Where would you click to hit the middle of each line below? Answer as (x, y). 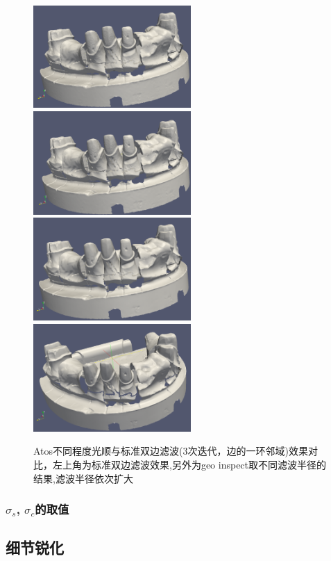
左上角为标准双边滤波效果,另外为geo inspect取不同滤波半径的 (189, 464)
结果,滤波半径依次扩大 (83, 478)
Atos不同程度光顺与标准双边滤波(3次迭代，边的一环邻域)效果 (171, 451)
